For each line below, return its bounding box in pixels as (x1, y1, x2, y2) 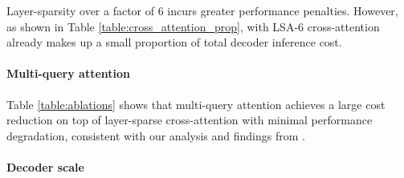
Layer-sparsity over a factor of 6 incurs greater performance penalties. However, (6, 2, 398, 18)
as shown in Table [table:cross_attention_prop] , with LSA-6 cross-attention (6, 18, 380, 34)
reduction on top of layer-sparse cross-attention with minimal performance (6, 111, 373, 128)
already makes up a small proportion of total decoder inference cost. (6, 34, 342, 51)
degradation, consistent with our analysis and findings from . (6, 127, 305, 144)
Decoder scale (6, 158, 84, 175)
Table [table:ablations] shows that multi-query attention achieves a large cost (6, 95, 386, 112)
